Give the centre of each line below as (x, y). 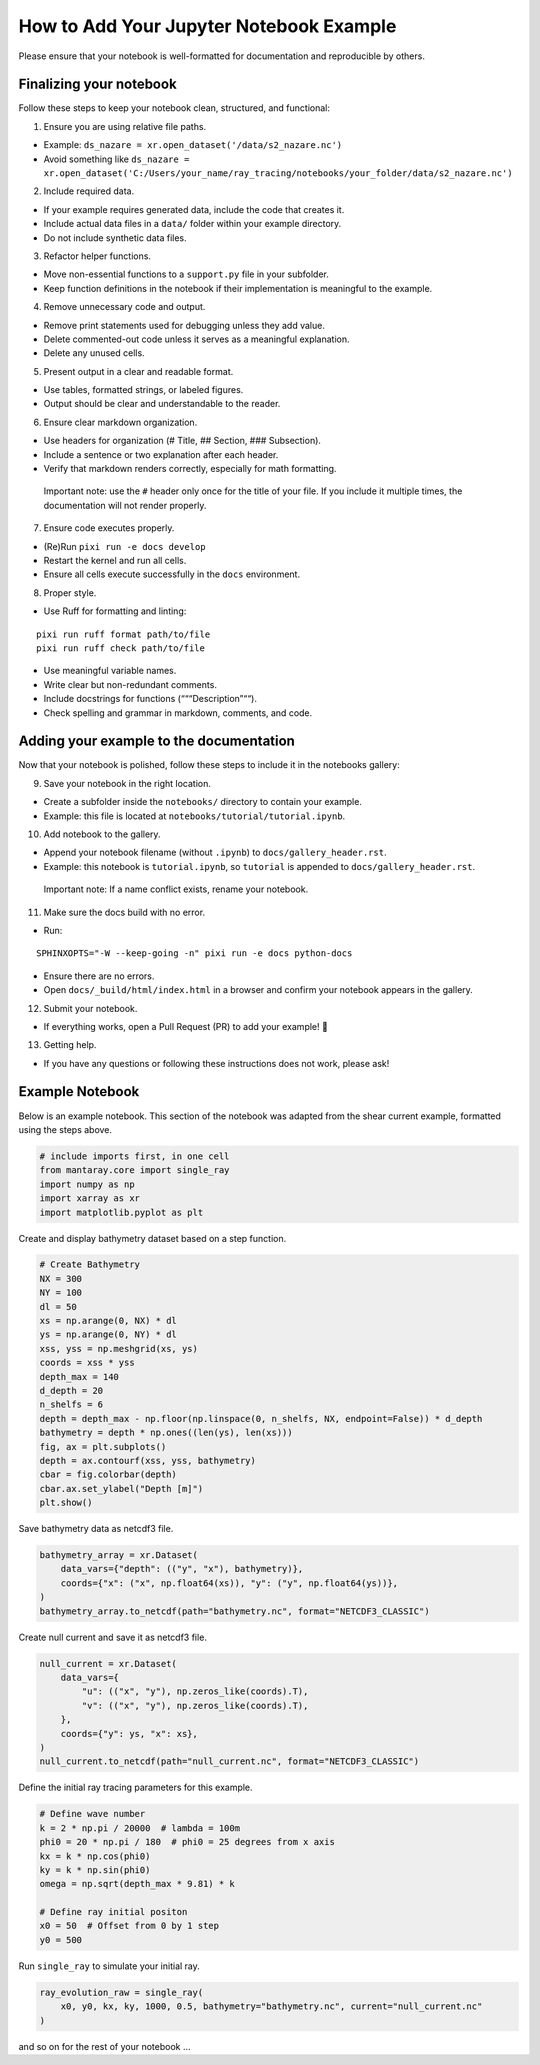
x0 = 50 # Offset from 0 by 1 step (129, 1926)
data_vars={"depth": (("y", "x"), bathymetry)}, (182, 1569)
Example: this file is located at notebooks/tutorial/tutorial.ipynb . (194, 816)
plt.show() (66, 1503)
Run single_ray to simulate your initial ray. (109, 1966)
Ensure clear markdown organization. (120, 422)
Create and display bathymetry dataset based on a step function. (152, 1238)
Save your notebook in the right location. (127, 783)
